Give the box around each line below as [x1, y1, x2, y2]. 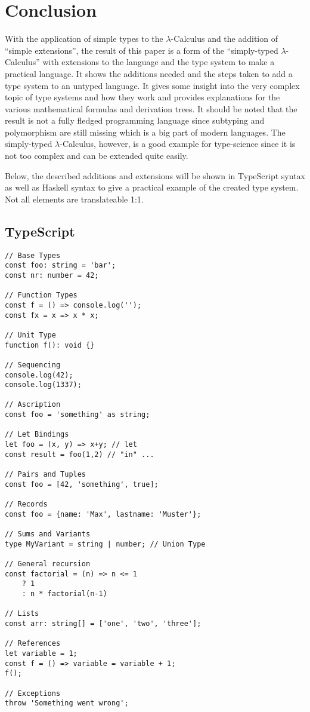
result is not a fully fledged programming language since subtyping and [5, 114, 265, 127]
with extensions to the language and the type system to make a [42, 56, 275, 68]
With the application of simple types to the [5, 32, 163, 45]
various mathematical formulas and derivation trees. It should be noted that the [5, 102, 297, 115]
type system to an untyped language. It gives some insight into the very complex [5, 79, 300, 91]
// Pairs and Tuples [5, 470, 86, 479]
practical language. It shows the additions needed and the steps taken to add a [5, 67, 293, 79]
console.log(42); [5, 370, 73, 379]
